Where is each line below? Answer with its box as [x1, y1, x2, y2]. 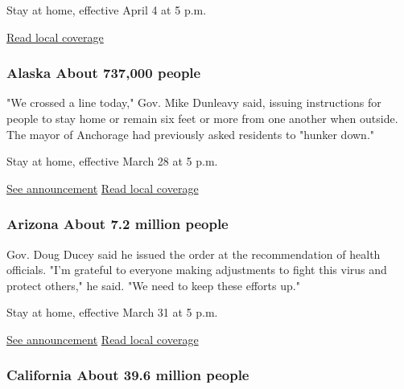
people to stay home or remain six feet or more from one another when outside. [6, 110, 398, 126]
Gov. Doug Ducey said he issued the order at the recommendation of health [6, 245, 381, 262]
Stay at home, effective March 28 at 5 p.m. [6, 153, 218, 170]
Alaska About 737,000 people [6, 63, 201, 83]
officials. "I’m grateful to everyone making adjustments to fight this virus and [6, 261, 387, 278]
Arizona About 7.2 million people [6, 214, 229, 234]
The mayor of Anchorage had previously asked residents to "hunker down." [6, 125, 375, 142]
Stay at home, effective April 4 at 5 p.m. [6, 2, 207, 18]
